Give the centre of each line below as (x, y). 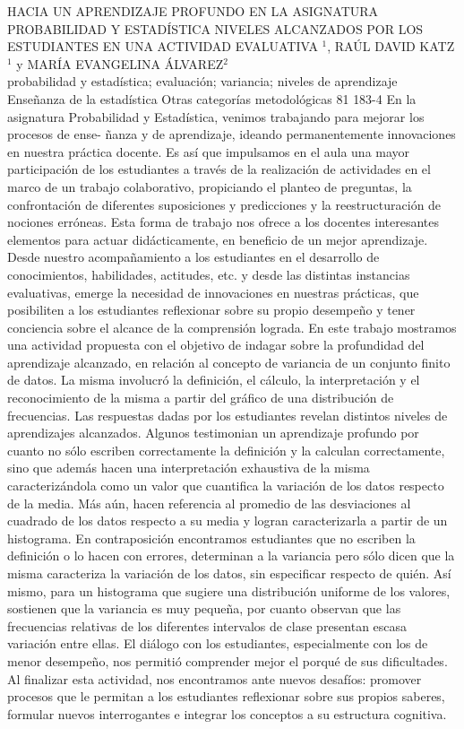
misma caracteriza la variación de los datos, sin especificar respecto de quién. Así (229, 573)
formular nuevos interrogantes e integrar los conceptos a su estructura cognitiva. (227, 713)
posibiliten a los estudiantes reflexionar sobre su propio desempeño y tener (211, 310)
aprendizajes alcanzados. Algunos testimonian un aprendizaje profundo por (213, 433)
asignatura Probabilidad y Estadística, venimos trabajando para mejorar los (216, 116)
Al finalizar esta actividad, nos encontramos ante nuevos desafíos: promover (215, 678)
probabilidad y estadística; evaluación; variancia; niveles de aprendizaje (202, 81)
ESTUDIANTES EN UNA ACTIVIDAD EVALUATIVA (163, 46)
